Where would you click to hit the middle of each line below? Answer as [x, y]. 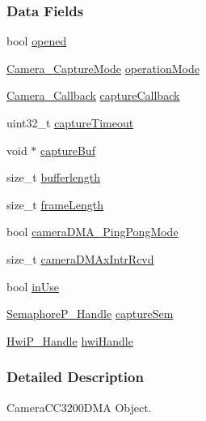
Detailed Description [75, 377]
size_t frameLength [55, 204]
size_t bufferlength [54, 177]
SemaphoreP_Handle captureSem [90, 314]
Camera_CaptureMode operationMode [103, 68]
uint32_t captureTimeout [70, 122]
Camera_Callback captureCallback [93, 95]
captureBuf [68, 150]
